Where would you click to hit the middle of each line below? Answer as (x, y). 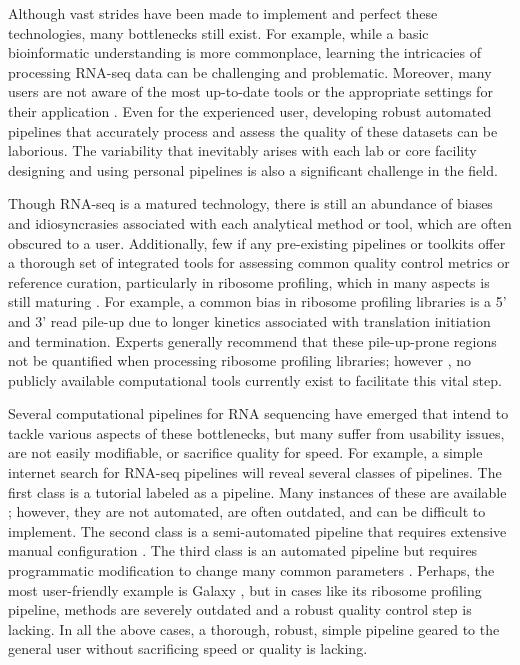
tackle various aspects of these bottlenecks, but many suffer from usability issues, (256, 432)
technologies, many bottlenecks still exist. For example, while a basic (218, 32)
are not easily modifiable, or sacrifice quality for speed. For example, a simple (245, 452)
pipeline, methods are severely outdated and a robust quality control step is (240, 609)
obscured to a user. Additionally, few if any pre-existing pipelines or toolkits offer (257, 242)
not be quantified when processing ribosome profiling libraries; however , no (239, 360)
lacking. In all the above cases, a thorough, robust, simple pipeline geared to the (254, 628)
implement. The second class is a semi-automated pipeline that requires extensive (257, 530)
